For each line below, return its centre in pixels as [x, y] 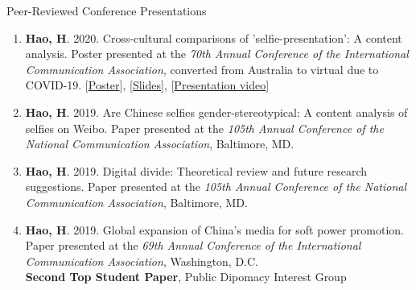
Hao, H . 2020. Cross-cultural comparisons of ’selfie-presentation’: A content [214, 37]
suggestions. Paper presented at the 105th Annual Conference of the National [216, 186]
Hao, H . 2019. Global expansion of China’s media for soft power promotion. [215, 229]
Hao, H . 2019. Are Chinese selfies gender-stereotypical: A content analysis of [216, 112]
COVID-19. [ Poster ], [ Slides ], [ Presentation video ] [147, 85]
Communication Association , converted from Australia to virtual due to [202, 69]
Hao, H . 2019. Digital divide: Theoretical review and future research [196, 170]
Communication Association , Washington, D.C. [142, 261]
